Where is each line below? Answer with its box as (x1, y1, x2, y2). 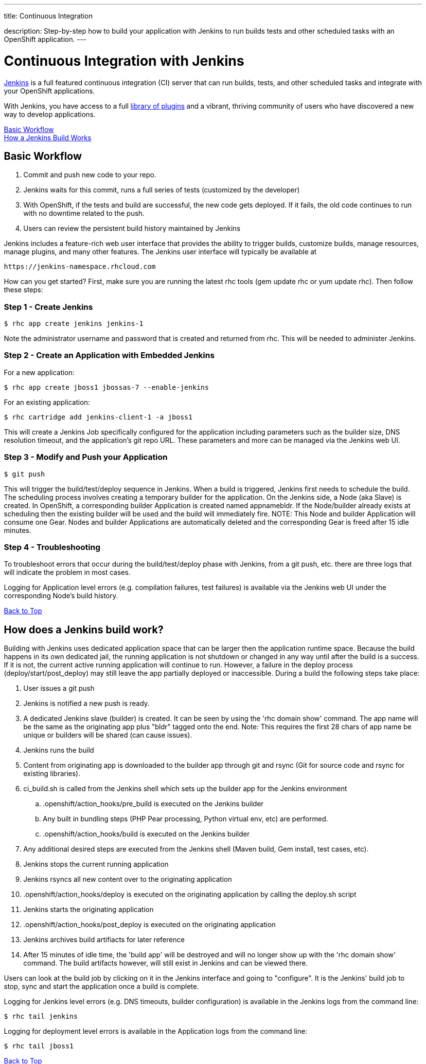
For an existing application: (4, 398, 90, 406)
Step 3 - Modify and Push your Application (4, 452, 168, 462)
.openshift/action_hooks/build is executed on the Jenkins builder (43, 830, 250, 838)
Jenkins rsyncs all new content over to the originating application (23, 875, 232, 884)
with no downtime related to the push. (23, 209, 144, 218)
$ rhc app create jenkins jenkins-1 (4, 320, 143, 328)
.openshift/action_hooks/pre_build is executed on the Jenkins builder (43, 799, 264, 808)
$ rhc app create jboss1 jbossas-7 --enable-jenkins (4, 383, 209, 391)
